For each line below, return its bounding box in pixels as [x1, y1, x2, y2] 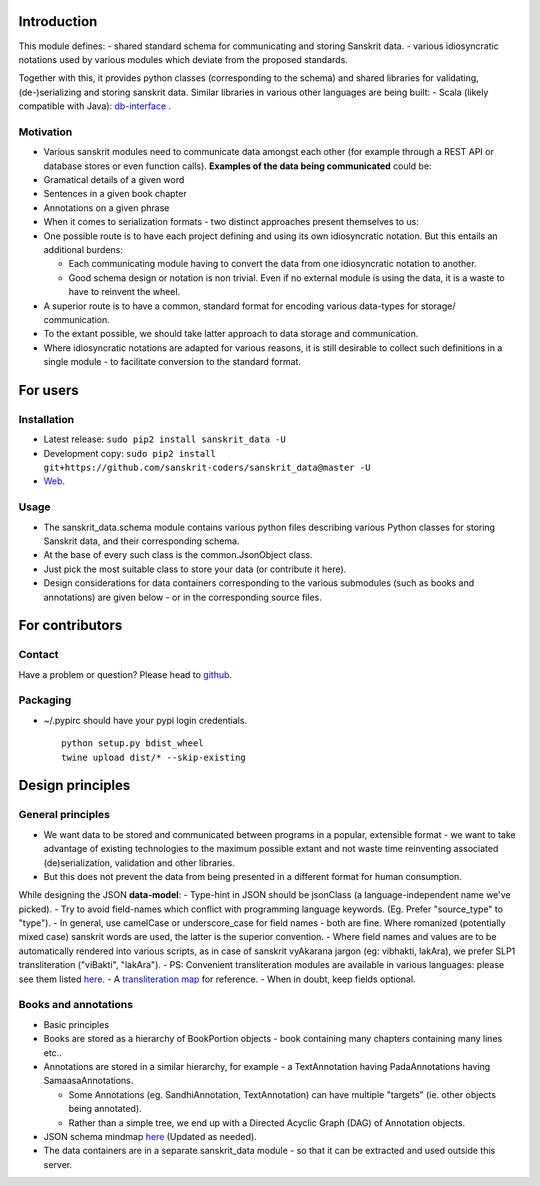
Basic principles [43, 1018, 110, 1030]
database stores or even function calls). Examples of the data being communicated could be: [43, 160, 432, 172]
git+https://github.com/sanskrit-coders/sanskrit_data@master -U [43, 462, 371, 474]
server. [43, 1158, 73, 1170]
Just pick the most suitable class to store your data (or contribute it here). [43, 563, 347, 575]
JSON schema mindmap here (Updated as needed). [43, 1130, 257, 1142]
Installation [18, 412, 75, 426]
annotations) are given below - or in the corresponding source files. [43, 591, 322, 603]
